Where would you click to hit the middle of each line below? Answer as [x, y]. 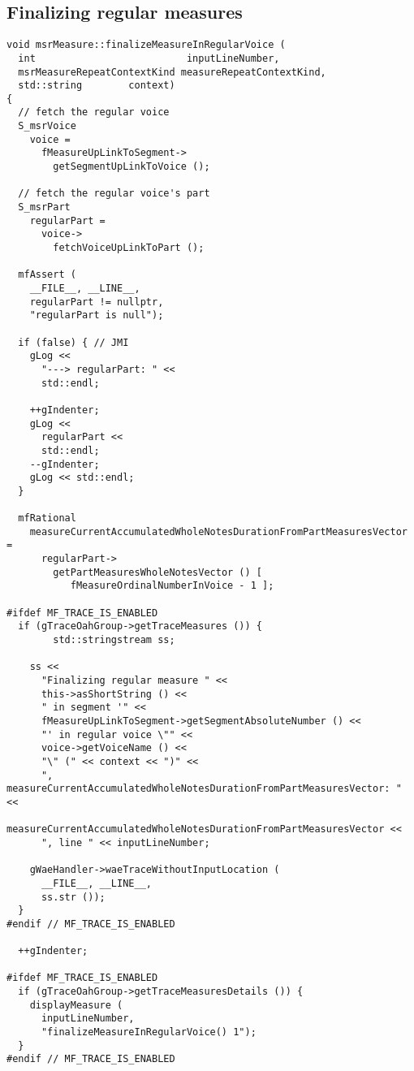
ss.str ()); [73, 897]
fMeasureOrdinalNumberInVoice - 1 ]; [172, 586]
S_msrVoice [47, 126]
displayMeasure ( [76, 1005]
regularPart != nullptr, [97, 302]
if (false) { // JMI [73, 342]
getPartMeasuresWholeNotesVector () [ [157, 572]
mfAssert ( [47, 275]
